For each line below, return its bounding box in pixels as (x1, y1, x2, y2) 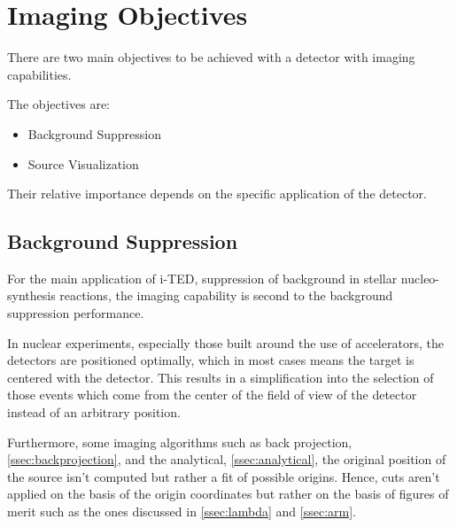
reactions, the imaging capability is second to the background (59, 286, 393, 305)
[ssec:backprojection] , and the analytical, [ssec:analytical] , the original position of (7, 450, 446, 469)
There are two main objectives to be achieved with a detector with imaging (7, 48, 415, 66)
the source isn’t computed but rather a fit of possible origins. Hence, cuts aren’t (7, 467, 440, 485)
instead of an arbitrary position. (7, 403, 181, 422)
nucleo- (400, 268, 440, 287)
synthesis (7, 286, 56, 305)
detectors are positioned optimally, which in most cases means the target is (7, 351, 414, 369)
